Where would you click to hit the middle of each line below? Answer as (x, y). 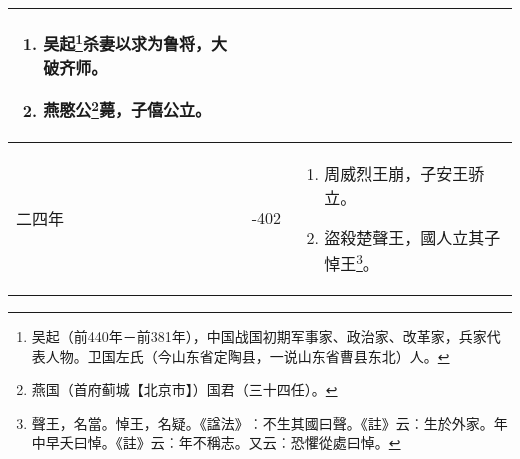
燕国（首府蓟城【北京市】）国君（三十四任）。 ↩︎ (184, 389)
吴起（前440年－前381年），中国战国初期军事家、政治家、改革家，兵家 (259, 335)
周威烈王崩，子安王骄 (404, 173)
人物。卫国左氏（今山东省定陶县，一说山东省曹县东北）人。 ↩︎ (247, 355)
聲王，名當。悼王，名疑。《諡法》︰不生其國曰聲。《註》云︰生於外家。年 (269, 422)
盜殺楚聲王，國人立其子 (412, 237)
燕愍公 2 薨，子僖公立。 (127, 108)
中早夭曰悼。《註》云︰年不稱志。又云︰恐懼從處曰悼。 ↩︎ (216, 442)
